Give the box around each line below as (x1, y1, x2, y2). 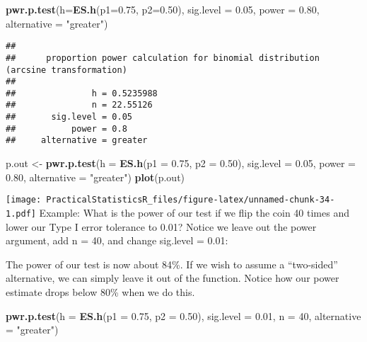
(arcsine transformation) (6, 64, 127, 75)
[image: (6, 195, 42, 205)
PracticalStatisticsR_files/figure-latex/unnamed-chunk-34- (46, 195, 335, 205)
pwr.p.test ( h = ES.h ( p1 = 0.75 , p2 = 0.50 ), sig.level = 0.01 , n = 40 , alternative (6, 308, 361, 323)
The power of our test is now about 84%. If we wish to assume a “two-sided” (6, 256, 338, 271)
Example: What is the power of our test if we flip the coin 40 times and (39, 205, 349, 220)
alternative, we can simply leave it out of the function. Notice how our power (6, 270, 339, 285)
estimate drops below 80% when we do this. (6, 284, 195, 299)
